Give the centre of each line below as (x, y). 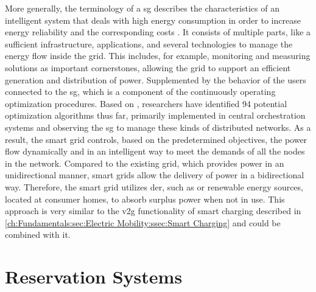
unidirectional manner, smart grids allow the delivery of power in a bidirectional (155, 175)
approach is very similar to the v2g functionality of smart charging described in (153, 211)
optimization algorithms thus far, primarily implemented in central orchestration (155, 115)
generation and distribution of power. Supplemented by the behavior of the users (156, 79)
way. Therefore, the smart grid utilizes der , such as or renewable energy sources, (154, 186)
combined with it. (38, 235)
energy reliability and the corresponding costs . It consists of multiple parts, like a (158, 32)
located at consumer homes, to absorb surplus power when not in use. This (145, 199)
